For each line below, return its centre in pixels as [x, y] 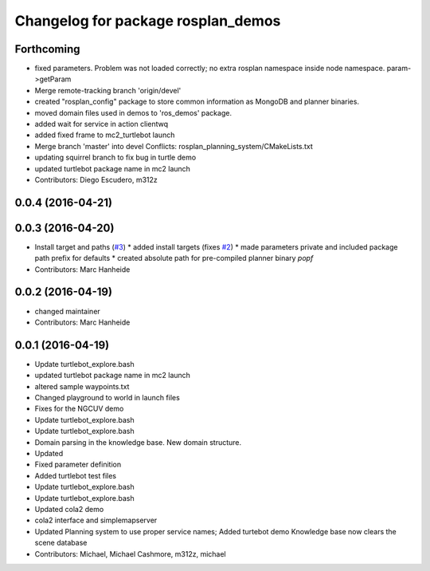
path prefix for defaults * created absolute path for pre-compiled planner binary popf [174, 258]
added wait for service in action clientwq [102, 124]
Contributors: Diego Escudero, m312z [96, 179]
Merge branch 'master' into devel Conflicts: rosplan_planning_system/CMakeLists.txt [174, 146]
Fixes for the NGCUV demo [79, 409]
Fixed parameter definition [78, 465]
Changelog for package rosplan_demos [148, 21]
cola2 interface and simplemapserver [96, 520]
